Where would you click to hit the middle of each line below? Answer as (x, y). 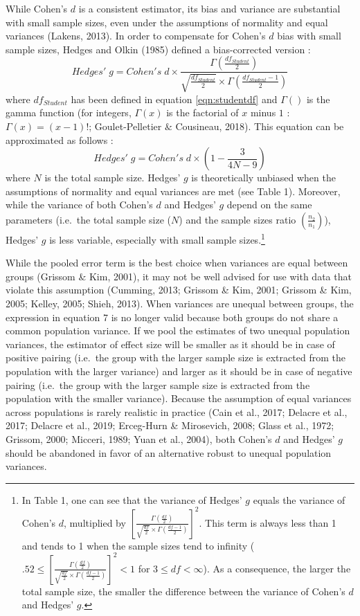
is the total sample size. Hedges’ (112, 178)
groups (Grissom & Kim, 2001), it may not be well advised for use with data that (179, 276)
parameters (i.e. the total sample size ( (89, 219)
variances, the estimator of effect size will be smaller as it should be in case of (170, 344)
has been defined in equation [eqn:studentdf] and (174, 99)
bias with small (309, 36)
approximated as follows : (60, 139)
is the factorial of (202, 112)
